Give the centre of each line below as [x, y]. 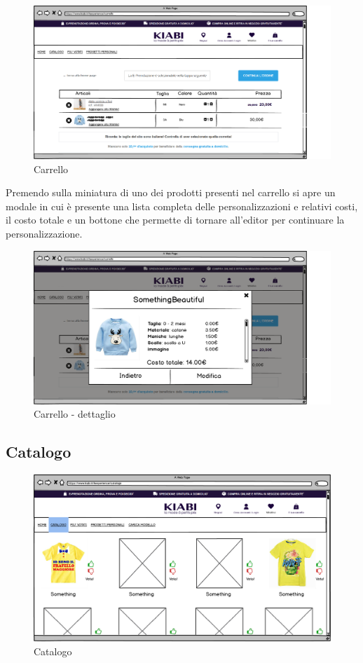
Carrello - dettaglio [75, 414]
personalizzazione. [44, 233]
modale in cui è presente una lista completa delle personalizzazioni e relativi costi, [182, 206]
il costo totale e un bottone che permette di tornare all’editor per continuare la [175, 220]
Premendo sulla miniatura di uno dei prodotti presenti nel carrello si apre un [171, 192]
